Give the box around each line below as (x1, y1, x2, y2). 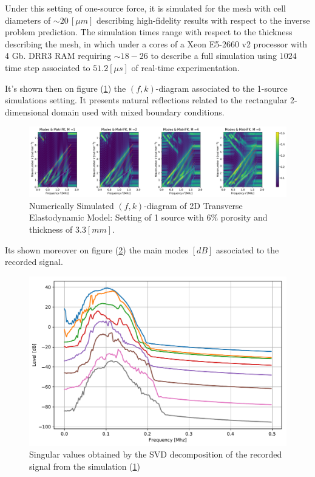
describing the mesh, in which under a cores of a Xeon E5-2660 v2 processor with (5, 37, 308, 50)
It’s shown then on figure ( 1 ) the (5, 81, 126, 94)
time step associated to (5, 61, 90, 74)
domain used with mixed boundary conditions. (52, 105, 225, 118)
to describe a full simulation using (151, 49, 277, 62)
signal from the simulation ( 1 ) (29, 459, 140, 472)
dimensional (5, 105, 49, 118)
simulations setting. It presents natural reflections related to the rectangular (5, 94, 288, 106)
